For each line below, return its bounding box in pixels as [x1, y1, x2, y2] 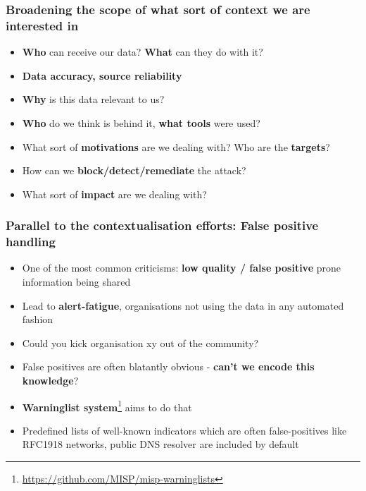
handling [6, 233, 56, 250]
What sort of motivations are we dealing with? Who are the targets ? [22, 139, 330, 154]
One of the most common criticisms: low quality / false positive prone [22, 260, 341, 275]
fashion [22, 312, 53, 327]
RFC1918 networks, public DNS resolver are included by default [22, 437, 299, 451]
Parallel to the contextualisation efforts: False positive [6, 217, 319, 234]
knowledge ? [22, 373, 79, 387]
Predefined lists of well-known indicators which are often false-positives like [22, 423, 347, 437]
